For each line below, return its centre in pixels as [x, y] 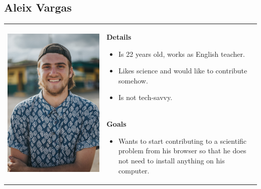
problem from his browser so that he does [182, 151]
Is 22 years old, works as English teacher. [182, 54]
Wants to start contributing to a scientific [183, 140]
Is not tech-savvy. [146, 97]
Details [119, 36]
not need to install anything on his [172, 160]
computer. [134, 170]
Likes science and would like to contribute [183, 71]
